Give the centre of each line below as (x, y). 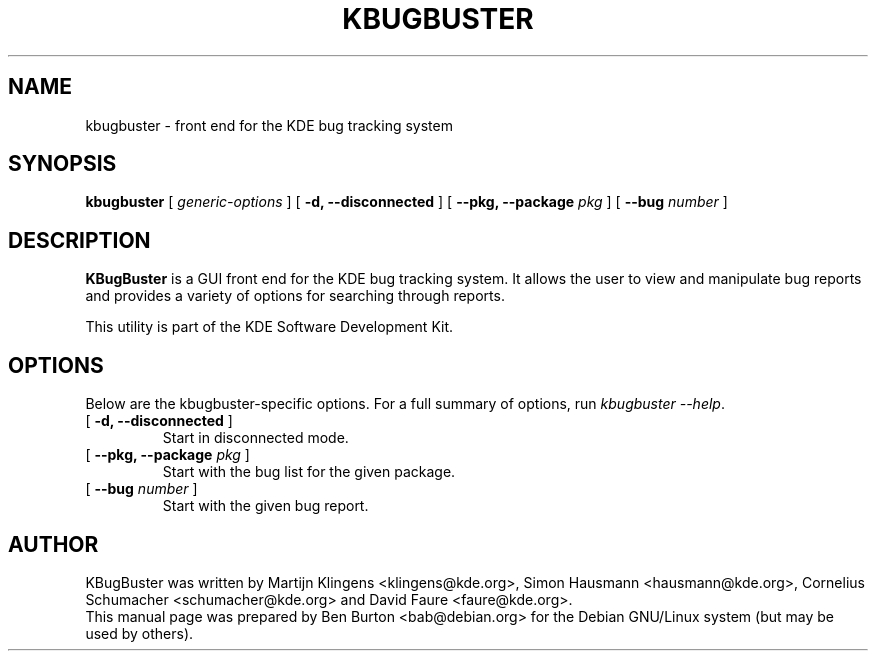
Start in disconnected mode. (255, 438)
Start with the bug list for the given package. (309, 472)
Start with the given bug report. (265, 506)
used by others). (139, 633)
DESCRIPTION (79, 240)
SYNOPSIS (62, 164)
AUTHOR (53, 544)
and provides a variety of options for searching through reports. (295, 296)
